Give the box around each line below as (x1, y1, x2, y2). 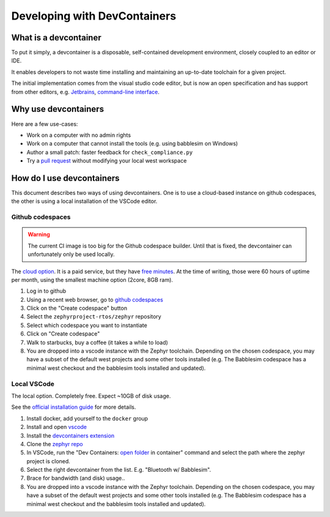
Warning (28, 231, 50, 238)
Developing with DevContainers (11, 9, 177, 23)
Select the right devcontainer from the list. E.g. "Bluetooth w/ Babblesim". (26, 466, 211, 474)
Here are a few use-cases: (11, 120, 78, 128)
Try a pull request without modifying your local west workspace (26, 157, 187, 164)
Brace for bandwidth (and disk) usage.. (26, 474, 125, 482)
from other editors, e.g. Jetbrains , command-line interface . (11, 88, 160, 95)
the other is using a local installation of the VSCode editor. (11, 197, 158, 205)
